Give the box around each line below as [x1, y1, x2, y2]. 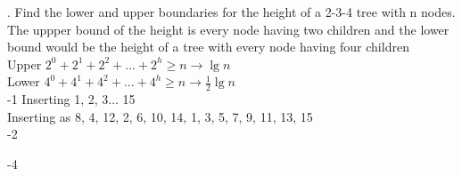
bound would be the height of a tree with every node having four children [7, 37, 409, 56]
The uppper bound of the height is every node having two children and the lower [7, 20, 450, 38]
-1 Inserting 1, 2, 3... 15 [7, 90, 136, 108]
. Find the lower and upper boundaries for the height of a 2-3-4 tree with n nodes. [7, 3, 456, 20]
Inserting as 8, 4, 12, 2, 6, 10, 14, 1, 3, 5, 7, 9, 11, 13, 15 [7, 107, 313, 125]
